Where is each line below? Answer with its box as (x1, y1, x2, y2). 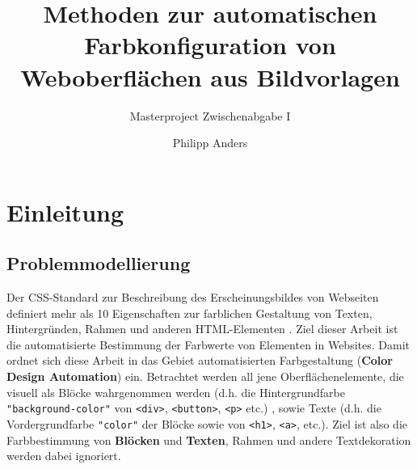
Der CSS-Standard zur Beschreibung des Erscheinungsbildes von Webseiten (6, 289, 379, 306)
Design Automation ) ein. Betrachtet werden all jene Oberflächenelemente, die (6, 368, 404, 385)
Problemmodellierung (6, 251, 191, 276)
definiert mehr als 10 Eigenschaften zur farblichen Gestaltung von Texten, (6, 304, 373, 321)
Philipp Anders (172, 134, 248, 151)
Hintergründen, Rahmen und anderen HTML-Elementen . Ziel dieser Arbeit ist (6, 320, 398, 337)
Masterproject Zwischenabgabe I (129, 107, 291, 124)
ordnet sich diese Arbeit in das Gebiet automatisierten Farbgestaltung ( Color (6, 352, 393, 369)
